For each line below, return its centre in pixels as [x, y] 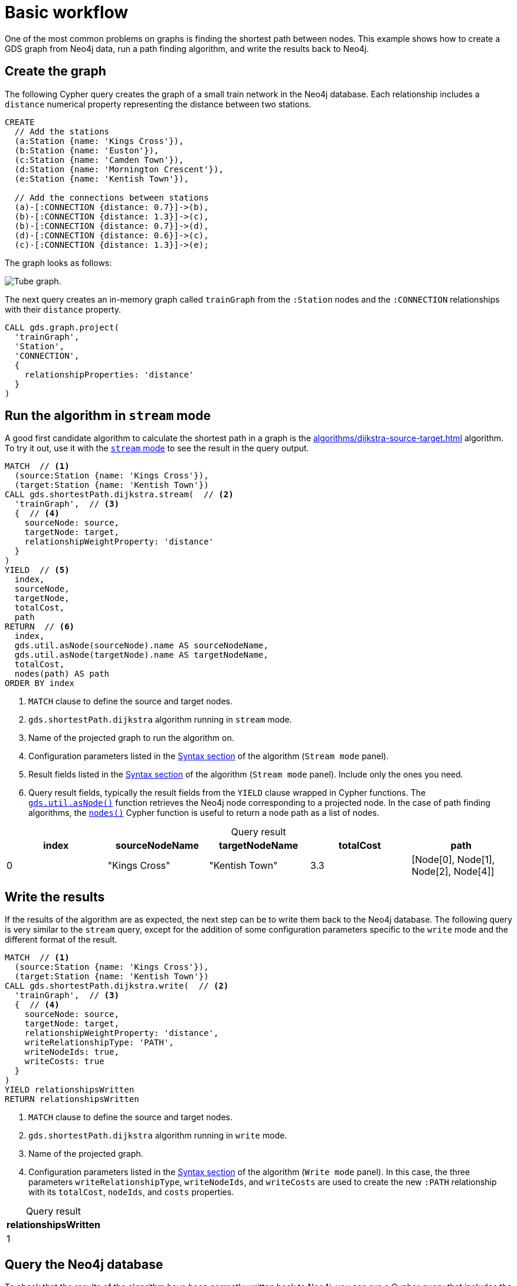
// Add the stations [62, 131]
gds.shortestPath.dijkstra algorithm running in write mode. [158, 1136]
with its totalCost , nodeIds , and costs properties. [131, 1192]
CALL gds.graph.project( [62, 327]
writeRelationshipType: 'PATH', [99, 1043]
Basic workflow [67, 12]
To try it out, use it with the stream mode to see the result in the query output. [157, 448]
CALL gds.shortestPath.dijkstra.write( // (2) [117, 986]
